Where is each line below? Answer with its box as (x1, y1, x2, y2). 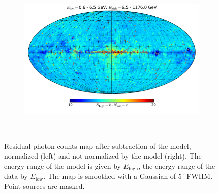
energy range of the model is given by (4, 160, 121, 171)
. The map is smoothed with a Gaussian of (43, 171, 176, 181)
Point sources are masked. (4, 180, 85, 191)
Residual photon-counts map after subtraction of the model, (4, 140, 191, 151)
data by (4, 171, 28, 181)
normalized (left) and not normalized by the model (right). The (4, 150, 202, 161)
